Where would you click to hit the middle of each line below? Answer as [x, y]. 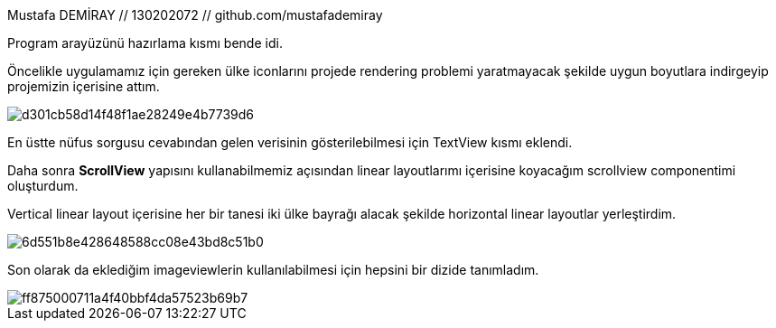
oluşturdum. [43, 186]
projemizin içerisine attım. [84, 86]
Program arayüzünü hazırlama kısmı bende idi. [145, 43]
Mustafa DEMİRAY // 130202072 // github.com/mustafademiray [195, 15]
